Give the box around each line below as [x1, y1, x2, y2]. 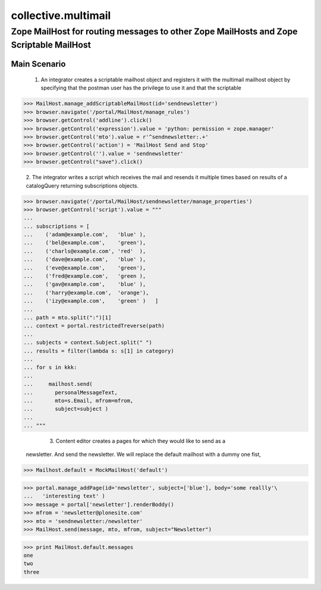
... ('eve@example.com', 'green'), [23, 264, 146, 271]
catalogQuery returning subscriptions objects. [26, 182, 139, 189]
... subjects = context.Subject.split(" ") [23, 339, 153, 346]
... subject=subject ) [23, 405, 109, 413]
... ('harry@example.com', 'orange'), [23, 289, 149, 296]
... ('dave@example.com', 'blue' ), [23, 256, 146, 263]
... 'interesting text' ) [23, 493, 105, 500]
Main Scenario [11, 59, 66, 69]
